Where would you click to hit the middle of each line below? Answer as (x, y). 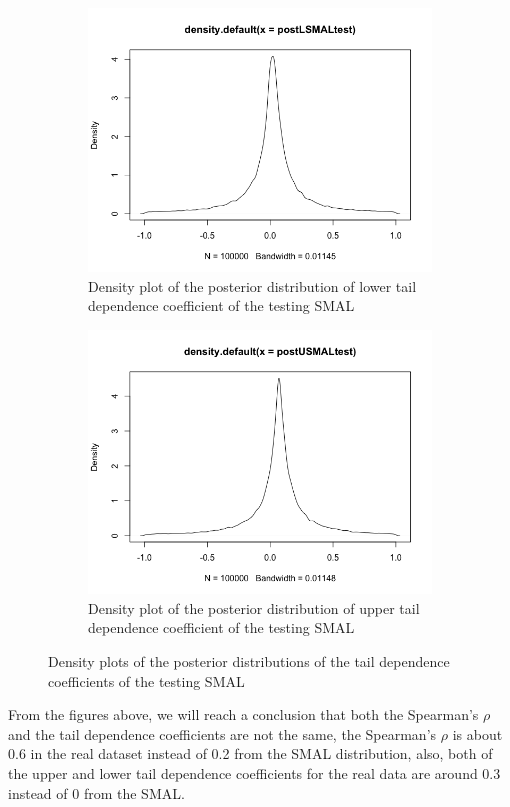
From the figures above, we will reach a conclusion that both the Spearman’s (243, 714)
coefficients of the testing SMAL (146, 680)
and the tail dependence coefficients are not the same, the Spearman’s (222, 733)
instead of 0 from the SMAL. (96, 792)
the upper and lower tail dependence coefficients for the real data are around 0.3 (254, 773)
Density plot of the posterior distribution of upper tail (254, 607)
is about (477, 733)
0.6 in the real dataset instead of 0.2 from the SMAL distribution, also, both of (250, 753)
